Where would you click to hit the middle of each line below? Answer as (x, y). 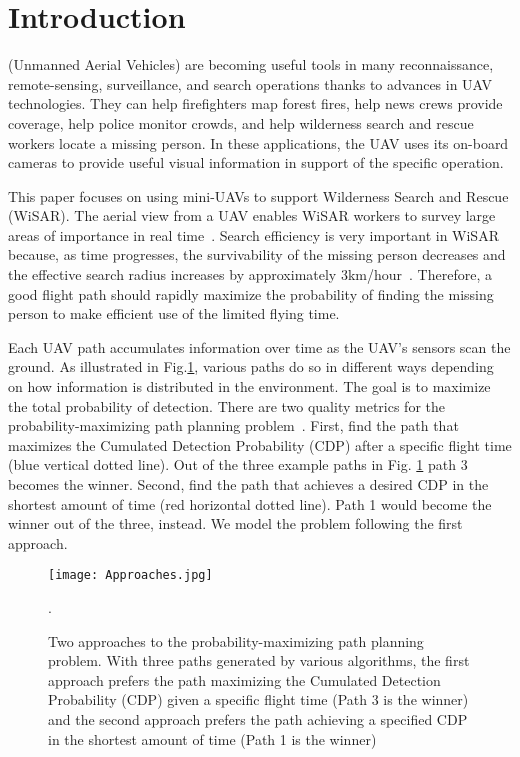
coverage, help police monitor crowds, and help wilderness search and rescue (241, 122)
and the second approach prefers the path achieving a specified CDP (258, 719)
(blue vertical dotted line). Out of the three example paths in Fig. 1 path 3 (238, 464)
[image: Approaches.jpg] (130, 575)
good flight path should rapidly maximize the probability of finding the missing (251, 293)
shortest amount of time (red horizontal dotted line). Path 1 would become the (250, 503)
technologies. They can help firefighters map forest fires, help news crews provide (255, 103)
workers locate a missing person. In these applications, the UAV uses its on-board (258, 142)
